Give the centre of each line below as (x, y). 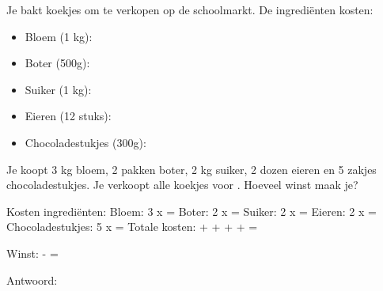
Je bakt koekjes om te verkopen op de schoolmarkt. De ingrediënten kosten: (190, 9)
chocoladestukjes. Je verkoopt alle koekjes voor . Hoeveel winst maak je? (182, 185)
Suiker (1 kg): (58, 89)
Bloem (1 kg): (59, 36)
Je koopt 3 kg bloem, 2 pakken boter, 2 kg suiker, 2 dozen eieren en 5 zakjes (191, 169)
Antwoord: (32, 280)
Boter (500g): (57, 63)
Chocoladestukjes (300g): (85, 142)
